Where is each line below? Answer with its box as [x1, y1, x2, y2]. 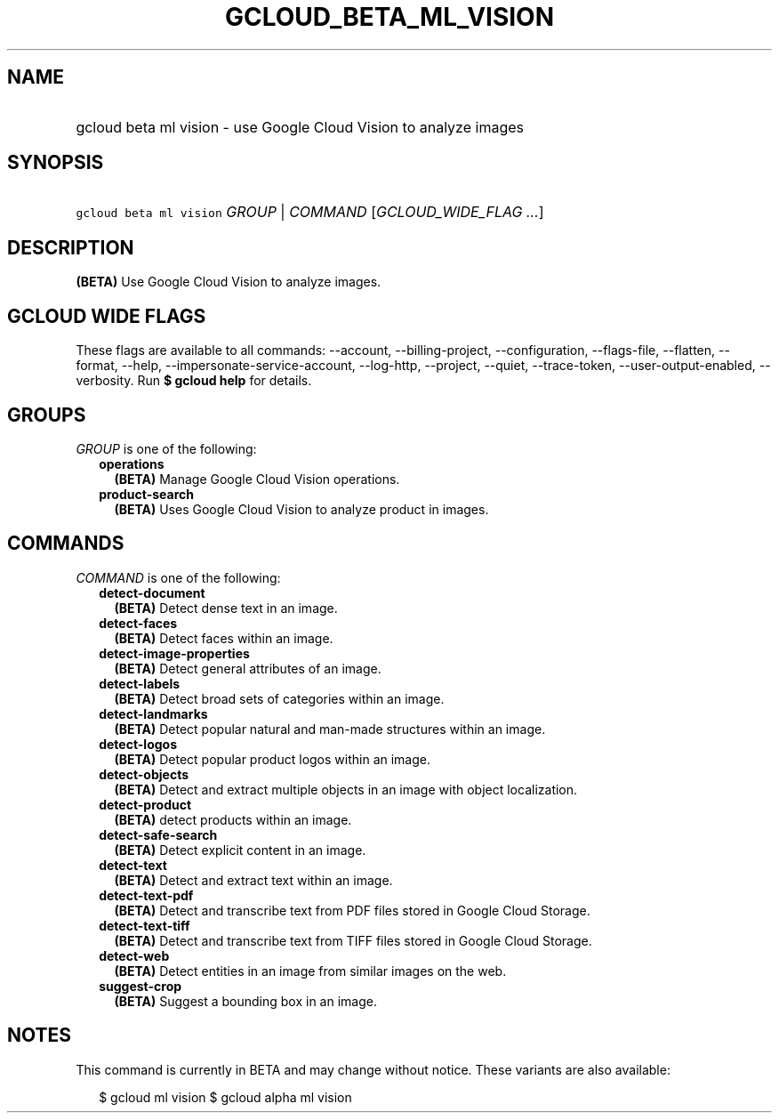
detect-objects [99, 766, 189, 782]
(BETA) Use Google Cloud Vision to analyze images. [76, 274, 381, 290]
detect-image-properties [99, 645, 250, 661]
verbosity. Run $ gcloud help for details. [76, 373, 312, 389]
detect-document [99, 584, 205, 600]
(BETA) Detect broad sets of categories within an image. [114, 690, 445, 706]
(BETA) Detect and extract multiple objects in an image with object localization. [114, 781, 578, 797]
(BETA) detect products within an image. [114, 811, 352, 827]
